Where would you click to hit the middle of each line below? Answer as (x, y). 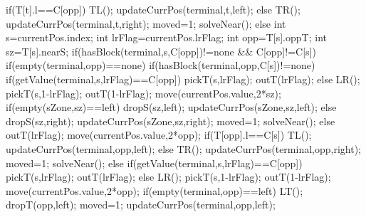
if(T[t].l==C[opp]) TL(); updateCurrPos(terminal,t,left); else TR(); (153, 9)
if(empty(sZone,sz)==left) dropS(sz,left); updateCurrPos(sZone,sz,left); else (171, 107)
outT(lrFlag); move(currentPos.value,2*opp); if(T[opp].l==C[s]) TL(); (159, 135)
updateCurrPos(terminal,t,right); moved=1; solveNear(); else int (146, 23)
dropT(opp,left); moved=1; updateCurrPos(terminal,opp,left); (141, 205)
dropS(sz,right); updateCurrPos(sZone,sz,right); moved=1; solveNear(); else (171, 121)
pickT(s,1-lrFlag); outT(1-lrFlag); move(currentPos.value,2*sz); (143, 93)
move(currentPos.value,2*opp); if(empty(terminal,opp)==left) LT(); (155, 190)
